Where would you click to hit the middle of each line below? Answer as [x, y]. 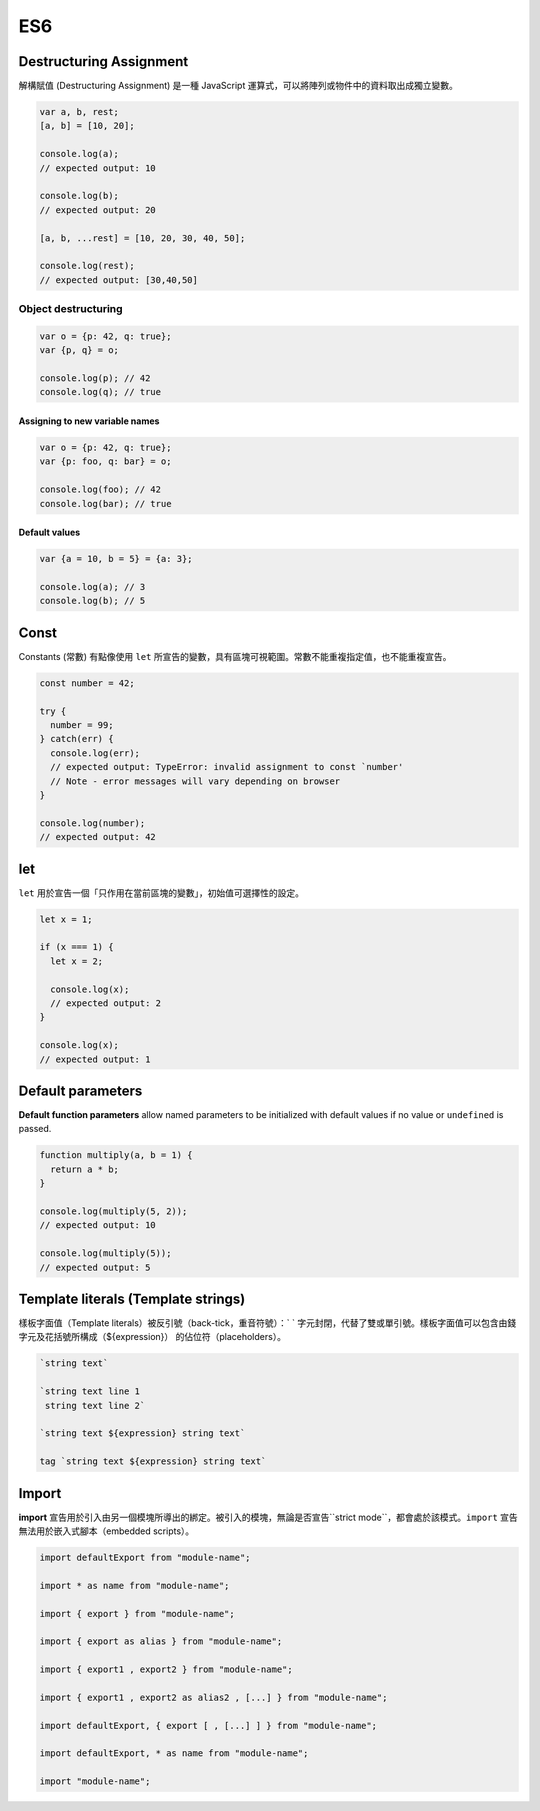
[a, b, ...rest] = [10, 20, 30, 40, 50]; [142, 238]
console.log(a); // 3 [92, 586]
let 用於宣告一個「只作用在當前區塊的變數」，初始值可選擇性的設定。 [161, 892]
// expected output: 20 [98, 209]
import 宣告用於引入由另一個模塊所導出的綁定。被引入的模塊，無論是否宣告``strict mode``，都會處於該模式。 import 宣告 [268, 1517]
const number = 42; [87, 683]
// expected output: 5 [95, 1267]
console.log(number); [92, 823]
